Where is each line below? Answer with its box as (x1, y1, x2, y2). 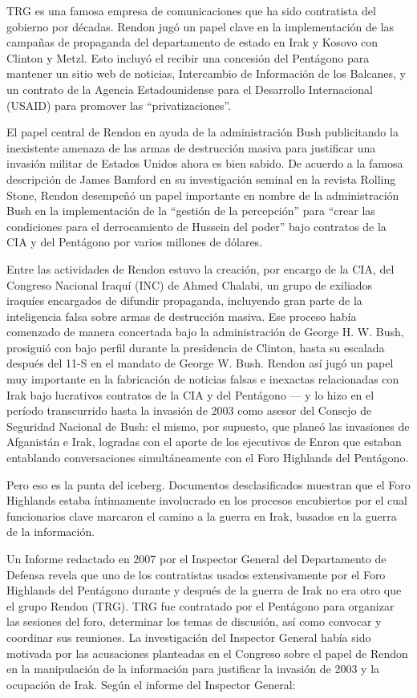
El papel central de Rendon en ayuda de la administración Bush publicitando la (6, 124, 399, 140)
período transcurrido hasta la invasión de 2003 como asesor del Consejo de (6, 402, 372, 419)
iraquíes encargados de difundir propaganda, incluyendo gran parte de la (6, 292, 362, 309)
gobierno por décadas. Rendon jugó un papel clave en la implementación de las (6, 18, 395, 34)
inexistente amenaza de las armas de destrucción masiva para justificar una (6, 139, 376, 156)
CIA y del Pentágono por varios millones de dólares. (6, 233, 263, 250)
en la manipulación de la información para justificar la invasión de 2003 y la (6, 660, 380, 677)
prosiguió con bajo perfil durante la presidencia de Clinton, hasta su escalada (6, 339, 385, 355)
